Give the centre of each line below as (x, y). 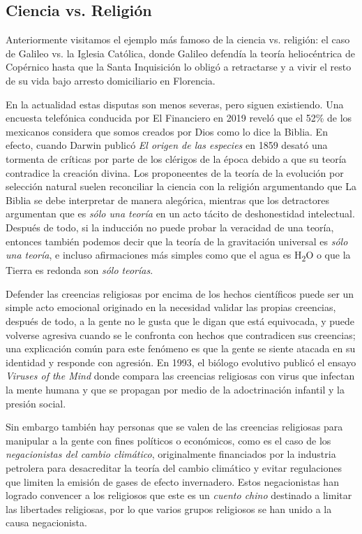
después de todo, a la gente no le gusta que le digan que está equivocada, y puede (180, 321)
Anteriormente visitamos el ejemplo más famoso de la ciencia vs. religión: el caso (178, 39)
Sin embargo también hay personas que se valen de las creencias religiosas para (174, 427)
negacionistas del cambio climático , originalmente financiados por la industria (171, 454)
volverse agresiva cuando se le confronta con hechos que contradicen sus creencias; (181, 334)
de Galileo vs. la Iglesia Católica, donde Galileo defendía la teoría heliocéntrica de (180, 53)
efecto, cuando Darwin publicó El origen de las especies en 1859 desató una (167, 145)
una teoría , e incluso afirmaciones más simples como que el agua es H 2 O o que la (178, 255)
